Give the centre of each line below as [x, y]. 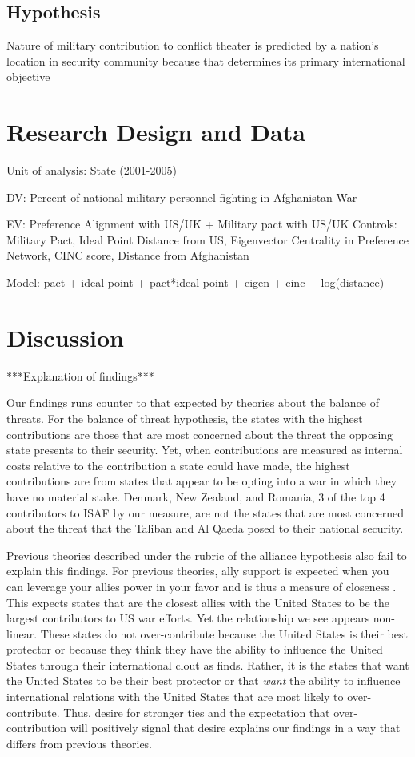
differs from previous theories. [79, 743]
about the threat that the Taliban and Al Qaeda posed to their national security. [205, 528]
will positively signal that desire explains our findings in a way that [235, 728]
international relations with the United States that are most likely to [175, 697]
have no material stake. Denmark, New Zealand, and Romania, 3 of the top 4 [196, 496]
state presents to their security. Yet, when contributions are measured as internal [205, 450]
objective [28, 77]
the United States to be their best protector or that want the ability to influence [204, 680]
